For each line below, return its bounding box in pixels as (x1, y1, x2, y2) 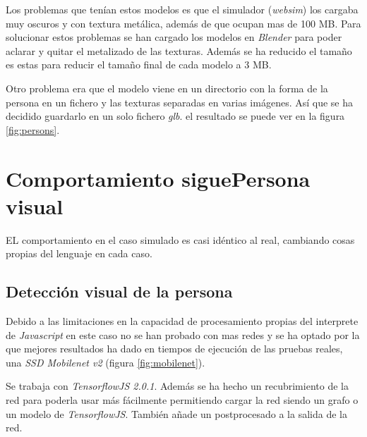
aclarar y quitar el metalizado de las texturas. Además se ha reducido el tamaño (6, 43, 352, 58)
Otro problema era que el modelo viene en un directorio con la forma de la (6, 80, 328, 95)
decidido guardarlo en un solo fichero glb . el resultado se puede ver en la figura (6, 109, 345, 123)
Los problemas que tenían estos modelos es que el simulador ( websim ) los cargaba (6, 2, 359, 16)
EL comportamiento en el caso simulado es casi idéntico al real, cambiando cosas (6, 232, 355, 247)
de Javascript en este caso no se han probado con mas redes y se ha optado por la (6, 327, 360, 342)
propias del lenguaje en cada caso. (6, 246, 152, 261)
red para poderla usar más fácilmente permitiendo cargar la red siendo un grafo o (6, 393, 359, 407)
